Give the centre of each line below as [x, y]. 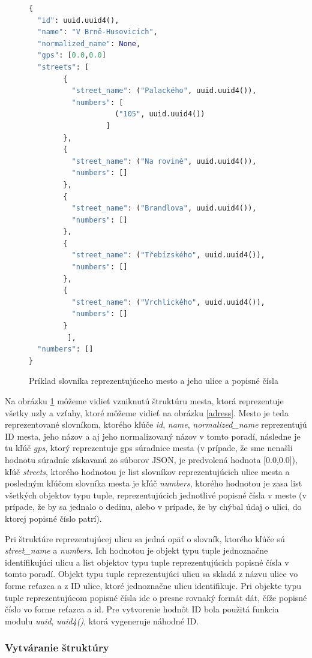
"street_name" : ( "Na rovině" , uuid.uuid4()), [164, 161]
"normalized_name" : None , [89, 43]
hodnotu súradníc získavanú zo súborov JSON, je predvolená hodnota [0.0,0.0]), [151, 459]
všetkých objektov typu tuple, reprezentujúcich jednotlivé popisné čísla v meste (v [156, 495]
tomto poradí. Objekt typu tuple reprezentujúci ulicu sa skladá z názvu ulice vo [151, 574]
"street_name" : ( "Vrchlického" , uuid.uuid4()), [168, 302]
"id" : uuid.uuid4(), [78, 20]
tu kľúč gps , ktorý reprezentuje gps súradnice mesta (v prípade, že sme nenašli [149, 448]
